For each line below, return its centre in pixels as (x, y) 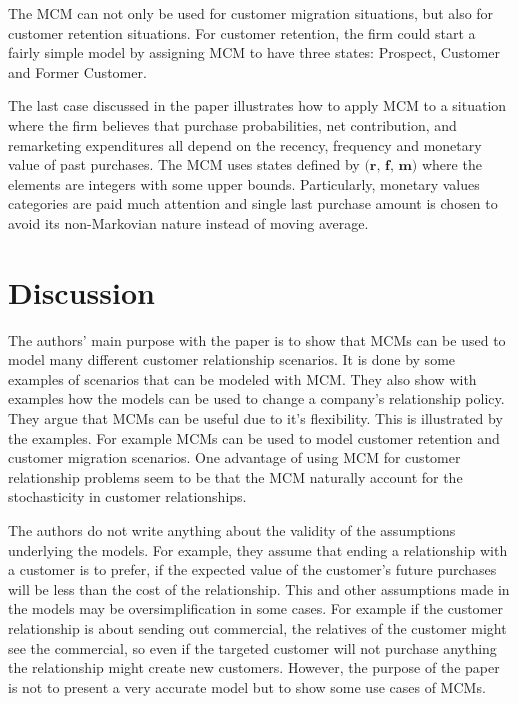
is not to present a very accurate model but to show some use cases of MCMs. (247, 686)
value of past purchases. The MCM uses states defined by (184, 164)
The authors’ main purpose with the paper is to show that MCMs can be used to (257, 339)
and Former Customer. (77, 71)
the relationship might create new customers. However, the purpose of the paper (254, 667)
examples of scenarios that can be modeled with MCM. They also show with (242, 378)
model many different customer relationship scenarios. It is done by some (232, 359)
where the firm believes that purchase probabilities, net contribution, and (232, 124)
